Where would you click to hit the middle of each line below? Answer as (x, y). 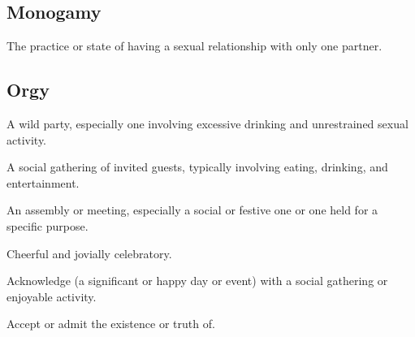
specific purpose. (48, 225)
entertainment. (43, 182)
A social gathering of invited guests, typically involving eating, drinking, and (197, 167)
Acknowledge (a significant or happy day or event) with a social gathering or (197, 281)
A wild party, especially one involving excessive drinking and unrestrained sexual (207, 123)
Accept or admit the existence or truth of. (111, 324)
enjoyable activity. (52, 296)
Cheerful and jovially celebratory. (89, 253)
